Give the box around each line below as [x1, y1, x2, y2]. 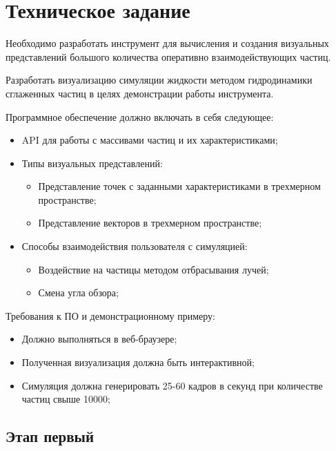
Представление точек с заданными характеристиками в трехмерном [38, 179, 321, 193]
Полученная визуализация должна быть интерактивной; [21, 355, 255, 370]
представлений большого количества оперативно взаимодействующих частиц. [6, 49, 331, 64]
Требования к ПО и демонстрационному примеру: [6, 308, 215, 323]
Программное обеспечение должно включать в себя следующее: [6, 109, 274, 124]
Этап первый [6, 425, 95, 447]
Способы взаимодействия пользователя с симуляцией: [21, 239, 248, 253]
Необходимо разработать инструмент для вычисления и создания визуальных [6, 36, 329, 50]
